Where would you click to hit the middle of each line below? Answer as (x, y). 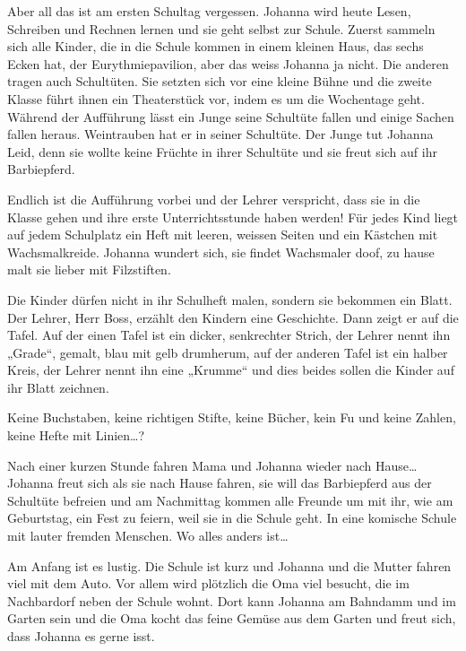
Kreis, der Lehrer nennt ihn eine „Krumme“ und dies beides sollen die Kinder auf (231, 370)
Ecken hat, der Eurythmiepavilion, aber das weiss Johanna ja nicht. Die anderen (228, 63)
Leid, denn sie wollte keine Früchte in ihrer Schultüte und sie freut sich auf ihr (222, 151)
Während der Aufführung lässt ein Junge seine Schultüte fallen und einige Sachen (231, 116)
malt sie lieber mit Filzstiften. (89, 269)
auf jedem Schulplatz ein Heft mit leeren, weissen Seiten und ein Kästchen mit (223, 234)
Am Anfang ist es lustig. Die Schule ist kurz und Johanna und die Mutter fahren (229, 565)
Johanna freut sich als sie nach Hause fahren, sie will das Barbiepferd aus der (220, 483)
